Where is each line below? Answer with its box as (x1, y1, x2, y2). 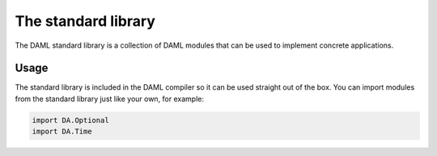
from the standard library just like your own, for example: (15, 94, 204, 103)
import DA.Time (32, 127, 92, 137)
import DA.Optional (32, 116, 109, 124)
